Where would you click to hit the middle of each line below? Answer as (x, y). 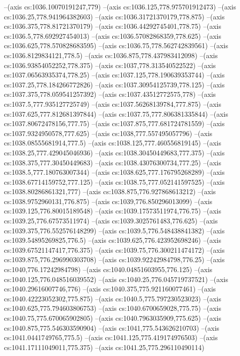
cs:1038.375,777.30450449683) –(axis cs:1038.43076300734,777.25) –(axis (113, 162)
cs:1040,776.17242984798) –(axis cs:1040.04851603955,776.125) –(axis (108, 269)
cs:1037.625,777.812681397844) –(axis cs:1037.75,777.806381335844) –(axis (116, 113)
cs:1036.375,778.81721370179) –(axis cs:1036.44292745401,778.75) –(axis (113, 26)
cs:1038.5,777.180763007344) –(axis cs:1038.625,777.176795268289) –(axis (114, 172)
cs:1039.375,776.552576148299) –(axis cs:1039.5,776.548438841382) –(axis (114, 230)
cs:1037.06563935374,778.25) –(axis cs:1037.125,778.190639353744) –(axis (114, 75)
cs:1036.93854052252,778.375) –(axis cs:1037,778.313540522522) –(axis (110, 65)
